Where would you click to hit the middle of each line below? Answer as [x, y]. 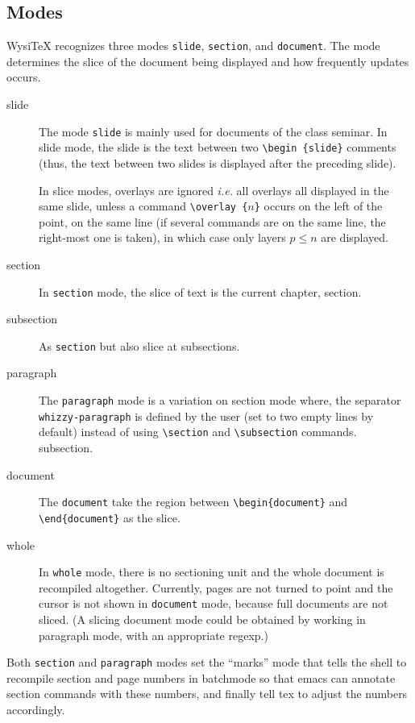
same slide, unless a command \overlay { [143, 206]
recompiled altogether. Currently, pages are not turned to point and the [216, 587]
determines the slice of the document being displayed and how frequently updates [208, 61]
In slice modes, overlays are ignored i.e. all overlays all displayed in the [214, 190]
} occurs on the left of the [318, 206]
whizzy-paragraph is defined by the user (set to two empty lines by [206, 416]
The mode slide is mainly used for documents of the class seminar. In [213, 131]
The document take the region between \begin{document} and [193, 502]
